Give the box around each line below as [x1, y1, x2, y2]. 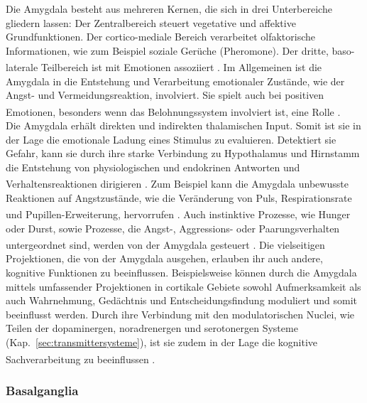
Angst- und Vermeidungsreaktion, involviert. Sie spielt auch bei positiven [6, 87, 324, 102]
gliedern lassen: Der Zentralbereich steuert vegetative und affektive [6, 15, 296, 30]
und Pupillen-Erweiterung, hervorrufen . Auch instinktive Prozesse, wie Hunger [6, 206, 351, 221]
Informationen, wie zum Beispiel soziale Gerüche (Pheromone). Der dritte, [6, 43, 329, 58]
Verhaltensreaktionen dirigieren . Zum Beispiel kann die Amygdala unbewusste [6, 176, 349, 191]
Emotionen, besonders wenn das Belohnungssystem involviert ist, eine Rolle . [6, 104, 341, 119]
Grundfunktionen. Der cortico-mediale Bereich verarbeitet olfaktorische [6, 29, 316, 44]
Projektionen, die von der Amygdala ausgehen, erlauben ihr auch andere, [6, 251, 323, 266]
